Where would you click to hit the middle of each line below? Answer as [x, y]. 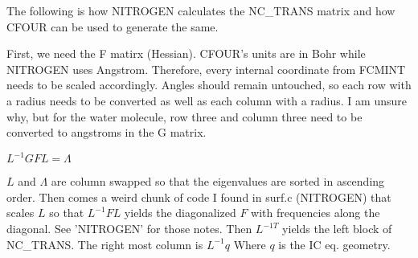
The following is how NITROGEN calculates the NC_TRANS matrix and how [201, 10]
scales [20, 213]
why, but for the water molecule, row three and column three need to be [184, 116]
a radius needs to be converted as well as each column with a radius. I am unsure [207, 100]
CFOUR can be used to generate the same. [113, 26]
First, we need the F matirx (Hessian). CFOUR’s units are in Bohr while [186, 53]
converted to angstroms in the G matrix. [107, 132]
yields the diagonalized [180, 213]
